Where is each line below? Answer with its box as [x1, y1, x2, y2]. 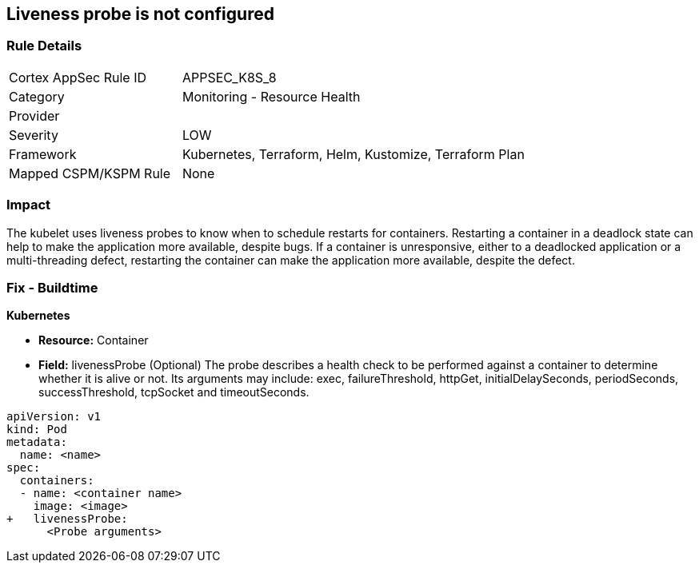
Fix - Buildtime [6, 279, 98, 296]
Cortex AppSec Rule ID [9, 69, 147, 86]
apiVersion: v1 [6, 410, 102, 424]
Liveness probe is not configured [6, 4, 274, 24]
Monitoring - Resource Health [182, 88, 361, 105]
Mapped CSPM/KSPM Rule [9, 165, 171, 181]
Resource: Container [38, 333, 149, 348]
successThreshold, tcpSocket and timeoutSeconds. [38, 385, 310, 400]
